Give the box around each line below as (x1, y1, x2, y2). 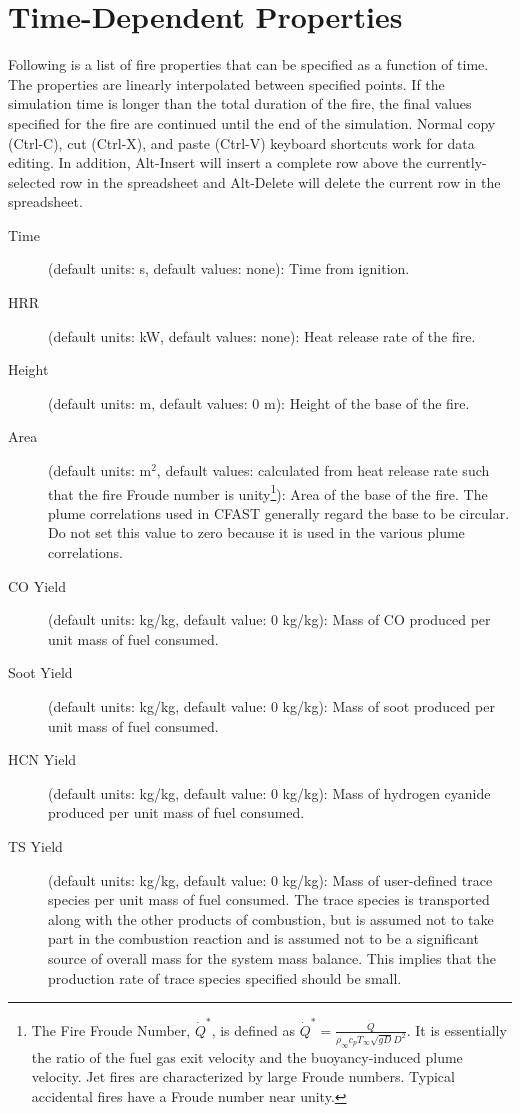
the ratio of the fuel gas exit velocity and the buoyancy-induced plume (31, 1046, 463, 1067)
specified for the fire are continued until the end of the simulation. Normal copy (8, 112, 496, 133)
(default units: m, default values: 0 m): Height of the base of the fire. (48, 392, 470, 413)
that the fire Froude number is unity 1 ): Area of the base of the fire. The (48, 480, 488, 504)
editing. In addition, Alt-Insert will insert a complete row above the (8, 152, 423, 173)
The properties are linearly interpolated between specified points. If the (8, 73, 445, 94)
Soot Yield (8, 662, 73, 683)
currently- (426, 152, 487, 173)
